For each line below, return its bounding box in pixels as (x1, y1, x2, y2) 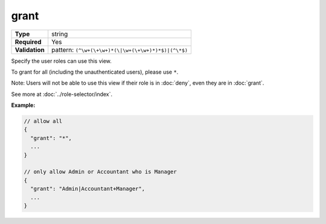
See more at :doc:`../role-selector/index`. (11, 91, 113, 98)
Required (14, 37, 42, 46)
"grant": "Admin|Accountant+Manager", (30, 185, 145, 193)
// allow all (24, 118, 63, 125)
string (51, 30, 68, 38)
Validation (14, 45, 45, 54)
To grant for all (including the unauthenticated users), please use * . (11, 68, 179, 75)
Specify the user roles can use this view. (11, 57, 112, 65)
